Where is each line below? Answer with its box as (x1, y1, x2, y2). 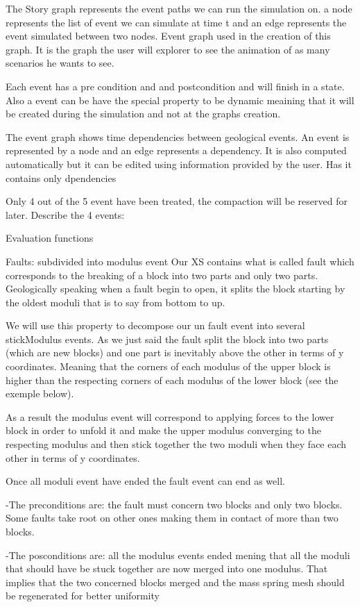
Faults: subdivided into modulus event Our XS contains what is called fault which (6, 253, 354, 268)
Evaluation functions (6, 231, 94, 245)
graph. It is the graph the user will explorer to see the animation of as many (6, 42, 330, 56)
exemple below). (6, 386, 74, 401)
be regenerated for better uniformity (6, 588, 160, 603)
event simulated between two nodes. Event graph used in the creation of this (6, 28, 331, 43)
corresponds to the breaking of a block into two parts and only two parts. (6, 267, 318, 282)
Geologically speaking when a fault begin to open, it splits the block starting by (6, 281, 345, 296)
